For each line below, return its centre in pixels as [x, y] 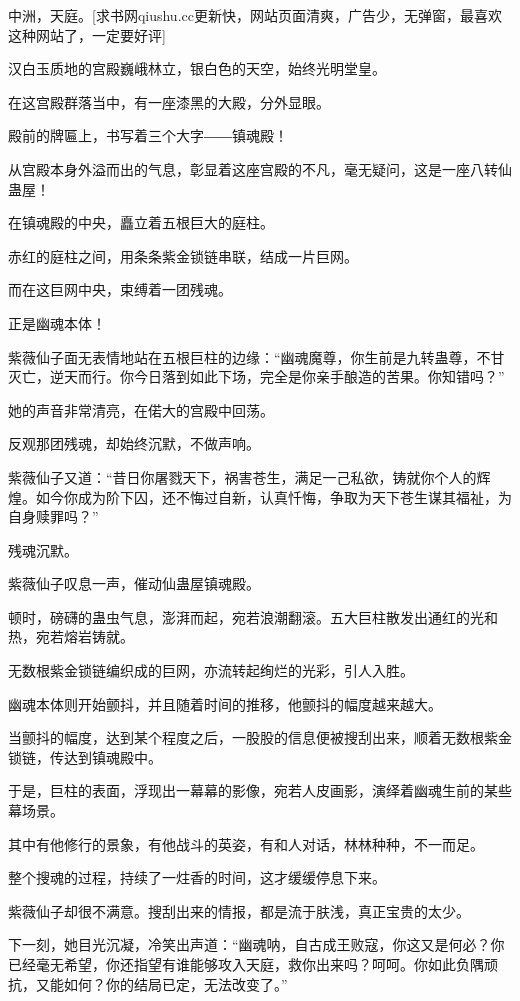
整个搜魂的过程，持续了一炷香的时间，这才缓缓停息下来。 [197, 877]
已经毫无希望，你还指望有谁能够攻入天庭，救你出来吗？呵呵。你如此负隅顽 [253, 964]
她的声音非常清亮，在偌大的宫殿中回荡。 [141, 409]
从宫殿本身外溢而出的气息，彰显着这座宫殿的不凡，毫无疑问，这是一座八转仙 [260, 168]
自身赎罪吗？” [53, 516]
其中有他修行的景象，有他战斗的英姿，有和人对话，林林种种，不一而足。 [246, 843]
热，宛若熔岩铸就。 [71, 636]
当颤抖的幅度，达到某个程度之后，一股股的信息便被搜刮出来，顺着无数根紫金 [260, 737]
